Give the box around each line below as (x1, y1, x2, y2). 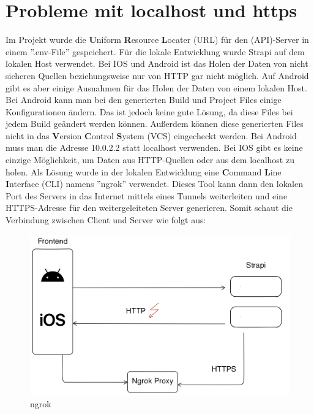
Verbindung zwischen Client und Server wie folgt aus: (6, 213, 206, 226)
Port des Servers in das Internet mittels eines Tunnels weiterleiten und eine (6, 189, 288, 202)
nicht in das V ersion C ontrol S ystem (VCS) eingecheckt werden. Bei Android (6, 129, 297, 142)
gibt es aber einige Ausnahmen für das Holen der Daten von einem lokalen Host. (6, 81, 307, 94)
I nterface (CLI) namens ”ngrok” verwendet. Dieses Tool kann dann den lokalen (6, 177, 303, 190)
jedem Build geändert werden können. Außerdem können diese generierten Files (6, 117, 304, 130)
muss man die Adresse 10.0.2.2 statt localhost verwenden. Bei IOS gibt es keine (6, 141, 303, 154)
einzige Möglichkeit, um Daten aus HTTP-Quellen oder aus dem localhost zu (6, 153, 294, 166)
